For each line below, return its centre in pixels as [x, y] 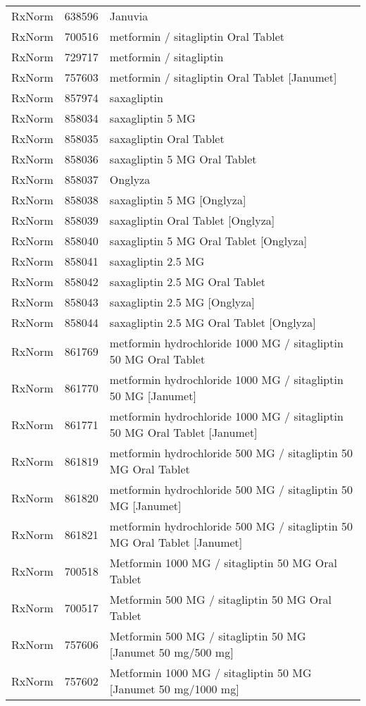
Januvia [129, 16]
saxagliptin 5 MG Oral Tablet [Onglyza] [208, 241]
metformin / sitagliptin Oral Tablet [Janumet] [223, 77]
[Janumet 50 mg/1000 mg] [174, 689]
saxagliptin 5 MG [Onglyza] [178, 200]
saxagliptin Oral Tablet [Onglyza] [192, 220]
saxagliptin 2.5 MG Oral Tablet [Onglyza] [213, 322]
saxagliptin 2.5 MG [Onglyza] [182, 302]
